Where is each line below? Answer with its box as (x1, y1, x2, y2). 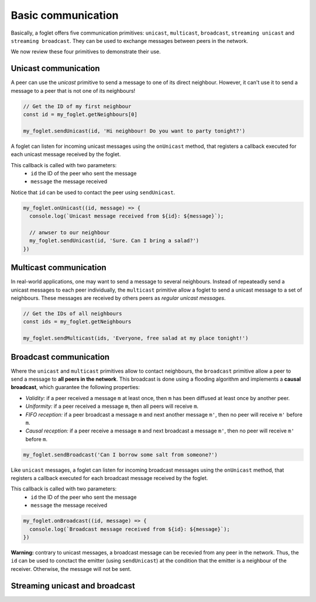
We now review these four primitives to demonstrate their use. (11, 48, 161, 55)
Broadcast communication (11, 352, 110, 362)
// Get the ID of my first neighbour (23, 103, 132, 110)
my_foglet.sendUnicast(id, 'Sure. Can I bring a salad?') (29, 238, 200, 244)
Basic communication (11, 9, 119, 22)
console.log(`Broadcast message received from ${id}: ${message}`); (29, 526, 231, 532)
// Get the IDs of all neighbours (23, 310, 122, 317)
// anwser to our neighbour (29, 229, 110, 236)
